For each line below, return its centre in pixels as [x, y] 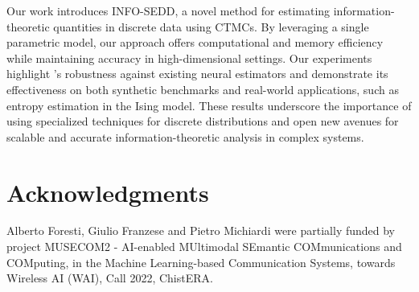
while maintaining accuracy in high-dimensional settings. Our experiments [189, 58]
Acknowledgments [108, 192]
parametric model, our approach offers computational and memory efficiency [195, 42]
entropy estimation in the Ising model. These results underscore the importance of [209, 105]
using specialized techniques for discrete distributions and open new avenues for [203, 121]
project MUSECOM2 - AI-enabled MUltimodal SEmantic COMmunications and [204, 247]
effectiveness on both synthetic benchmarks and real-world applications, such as [203, 89]
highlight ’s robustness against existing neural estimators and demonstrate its [197, 74]
